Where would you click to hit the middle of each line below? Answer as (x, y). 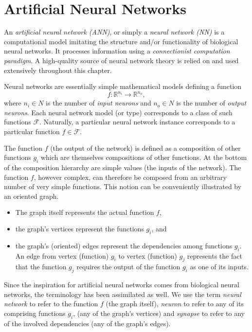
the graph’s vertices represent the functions (80, 228)
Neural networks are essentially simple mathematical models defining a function (123, 86)
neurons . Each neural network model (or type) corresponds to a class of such (118, 112)
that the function (41, 267)
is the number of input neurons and (99, 103)
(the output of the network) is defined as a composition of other (145, 148)
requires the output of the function (128, 267)
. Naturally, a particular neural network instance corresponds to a (137, 122)
